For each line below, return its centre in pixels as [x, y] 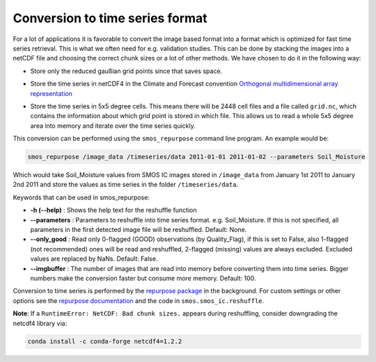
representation [51, 93]
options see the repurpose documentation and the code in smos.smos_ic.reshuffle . [139, 301]
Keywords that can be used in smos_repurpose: [81, 197]
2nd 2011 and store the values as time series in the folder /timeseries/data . [126, 185]
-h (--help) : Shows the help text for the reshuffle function [114, 210]
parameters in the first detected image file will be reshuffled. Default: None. [139, 229]
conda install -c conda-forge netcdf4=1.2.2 [105, 342]
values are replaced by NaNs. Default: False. [94, 259]
